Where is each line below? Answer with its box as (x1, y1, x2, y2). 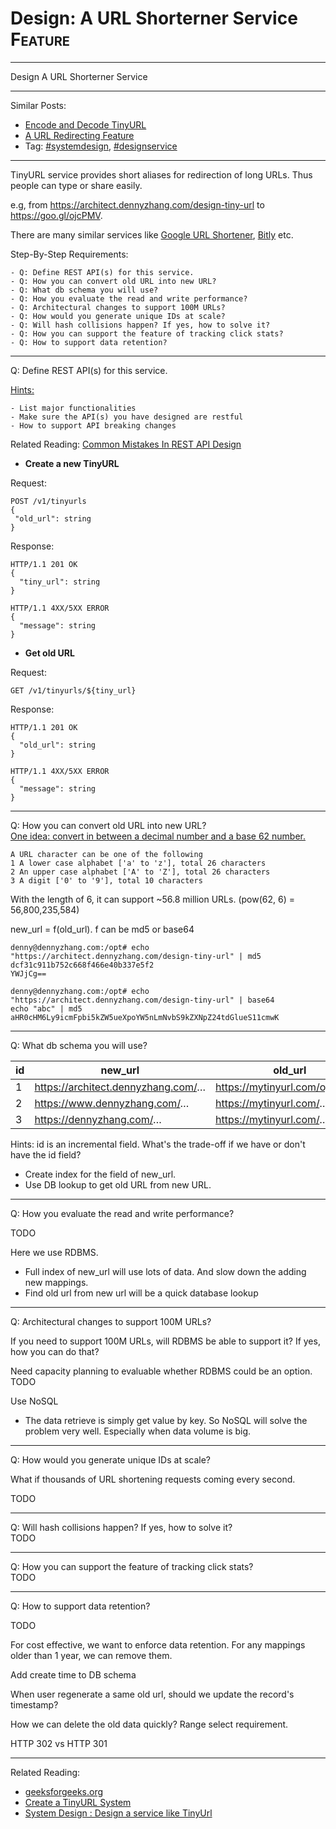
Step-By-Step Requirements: (10, 248, 129, 260)
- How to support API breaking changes (10, 420, 177, 431)
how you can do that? (10, 1345, 100, 1357)
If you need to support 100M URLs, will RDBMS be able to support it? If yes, (10, 1335, 321, 1347)
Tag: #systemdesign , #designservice (24, 140, 178, 152)
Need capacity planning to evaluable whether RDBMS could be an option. (10, 1365, 313, 1377)
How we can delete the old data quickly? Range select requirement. (10, 1718, 289, 1730)
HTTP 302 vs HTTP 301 (10, 1737, 108, 1749)
